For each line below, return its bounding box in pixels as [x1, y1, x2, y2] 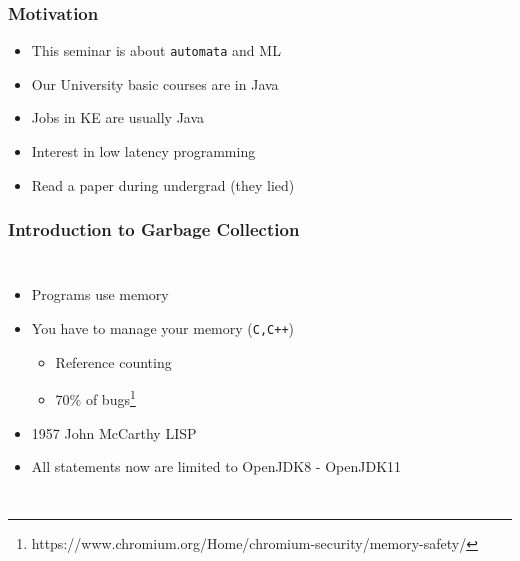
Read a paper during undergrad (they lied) [31, 174, 295, 195]
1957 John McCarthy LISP [31, 422, 197, 443]
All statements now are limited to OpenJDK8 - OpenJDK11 [31, 456, 402, 477]
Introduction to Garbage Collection [8, 217, 300, 242]
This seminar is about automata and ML [31, 40, 281, 61]
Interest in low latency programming [31, 141, 256, 162]
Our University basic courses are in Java [31, 73, 279, 94]
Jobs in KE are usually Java [31, 107, 205, 128]
